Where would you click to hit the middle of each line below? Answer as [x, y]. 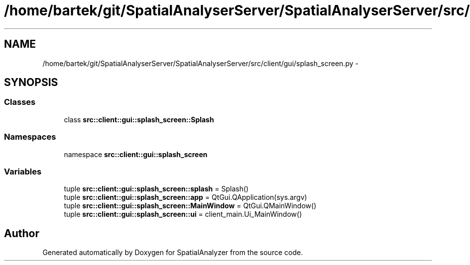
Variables [23, 171]
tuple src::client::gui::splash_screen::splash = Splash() [156, 189]
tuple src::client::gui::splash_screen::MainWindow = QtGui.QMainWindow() [190, 206]
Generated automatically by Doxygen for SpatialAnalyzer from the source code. [173, 253]
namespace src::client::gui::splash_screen [136, 154]
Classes [20, 102]
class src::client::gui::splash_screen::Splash [139, 119]
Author [22, 233]
